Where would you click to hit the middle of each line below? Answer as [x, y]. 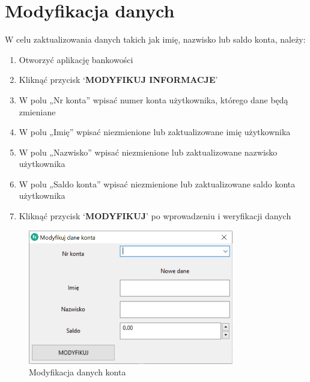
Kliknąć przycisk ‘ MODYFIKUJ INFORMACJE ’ [118, 80]
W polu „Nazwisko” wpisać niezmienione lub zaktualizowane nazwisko [148, 152]
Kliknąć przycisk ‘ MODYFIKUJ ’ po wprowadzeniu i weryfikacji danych [155, 216]
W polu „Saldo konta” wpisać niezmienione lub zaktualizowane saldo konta [157, 183]
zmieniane [37, 111]
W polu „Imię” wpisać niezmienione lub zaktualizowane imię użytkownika [155, 132]
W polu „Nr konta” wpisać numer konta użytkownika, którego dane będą [153, 99]
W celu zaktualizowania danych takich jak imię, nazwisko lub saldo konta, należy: [155, 39]
